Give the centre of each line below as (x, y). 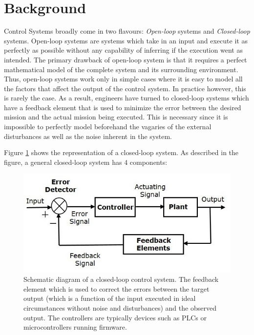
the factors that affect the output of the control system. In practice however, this (125, 88)
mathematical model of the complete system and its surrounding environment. (121, 69)
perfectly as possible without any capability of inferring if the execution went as (123, 50)
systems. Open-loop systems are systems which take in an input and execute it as (126, 40)
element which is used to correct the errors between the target (116, 288)
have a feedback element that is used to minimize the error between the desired (123, 107)
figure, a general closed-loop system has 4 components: (86, 162)
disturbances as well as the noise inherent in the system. (88, 136)
